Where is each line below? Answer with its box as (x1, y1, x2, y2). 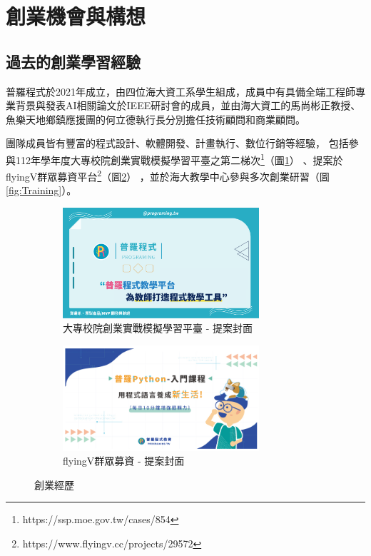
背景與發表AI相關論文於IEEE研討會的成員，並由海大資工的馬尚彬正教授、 (15, 98, 361, 113)
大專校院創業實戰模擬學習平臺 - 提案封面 (63, 320, 253, 335)
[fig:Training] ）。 (6, 183, 77, 198)
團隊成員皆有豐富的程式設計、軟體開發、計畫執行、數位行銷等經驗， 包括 (6, 136, 349, 151)
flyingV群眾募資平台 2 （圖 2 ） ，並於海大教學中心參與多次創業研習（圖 (6, 167, 330, 183)
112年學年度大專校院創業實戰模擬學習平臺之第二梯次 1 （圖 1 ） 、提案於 (15, 150, 343, 167)
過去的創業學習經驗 (6, 50, 141, 72)
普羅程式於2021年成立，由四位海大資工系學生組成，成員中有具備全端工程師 (6, 84, 355, 98)
